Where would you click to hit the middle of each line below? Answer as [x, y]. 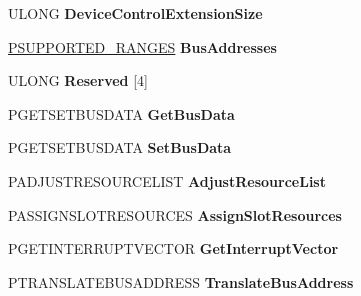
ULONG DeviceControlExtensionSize [135, 13]
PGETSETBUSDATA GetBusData [121, 113]
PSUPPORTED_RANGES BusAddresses [142, 46]
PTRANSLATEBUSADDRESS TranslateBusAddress [181, 281]
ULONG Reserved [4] [78, 80]
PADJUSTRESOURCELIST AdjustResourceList [167, 180]
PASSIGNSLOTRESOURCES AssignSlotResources [175, 214]
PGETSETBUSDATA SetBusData [120, 147]
